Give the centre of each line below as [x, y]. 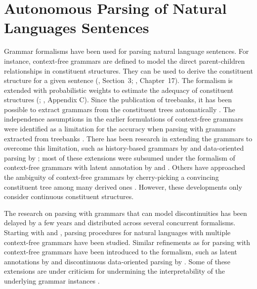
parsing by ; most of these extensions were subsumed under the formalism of [120, 157]
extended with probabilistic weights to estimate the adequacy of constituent [119, 90]
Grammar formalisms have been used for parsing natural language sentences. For [127, 51]
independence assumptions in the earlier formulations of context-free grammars [124, 119]
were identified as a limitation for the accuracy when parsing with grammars [120, 129]
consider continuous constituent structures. [69, 196]
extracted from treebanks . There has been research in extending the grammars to [128, 138]
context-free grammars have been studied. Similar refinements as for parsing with [127, 242]
